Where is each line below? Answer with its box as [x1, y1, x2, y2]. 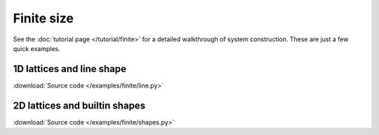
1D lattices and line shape [13, 63, 126, 75]
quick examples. [13, 44, 61, 52]
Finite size [13, 10, 74, 26]
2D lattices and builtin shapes [13, 99, 146, 111]
